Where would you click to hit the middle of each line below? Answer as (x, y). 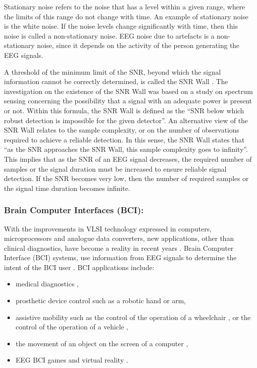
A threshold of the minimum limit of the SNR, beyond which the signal (112, 71)
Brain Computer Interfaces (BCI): (74, 210)
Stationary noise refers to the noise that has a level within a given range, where (125, 6)
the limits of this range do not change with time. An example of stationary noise (126, 16)
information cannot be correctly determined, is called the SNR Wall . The (116, 81)
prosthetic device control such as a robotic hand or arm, (101, 300)
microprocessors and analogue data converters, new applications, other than (119, 238)
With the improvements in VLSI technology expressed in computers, (108, 228)
